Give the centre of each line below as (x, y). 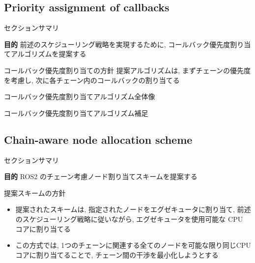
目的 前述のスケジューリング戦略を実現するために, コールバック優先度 (117, 44)
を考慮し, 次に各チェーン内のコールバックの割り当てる (92, 80)
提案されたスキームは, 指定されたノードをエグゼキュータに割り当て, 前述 (133, 209)
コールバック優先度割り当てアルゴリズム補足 (76, 113)
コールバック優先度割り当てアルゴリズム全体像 (80, 96)
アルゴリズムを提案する (48, 54)
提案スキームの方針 (35, 193)
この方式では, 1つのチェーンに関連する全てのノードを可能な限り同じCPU (133, 245)
